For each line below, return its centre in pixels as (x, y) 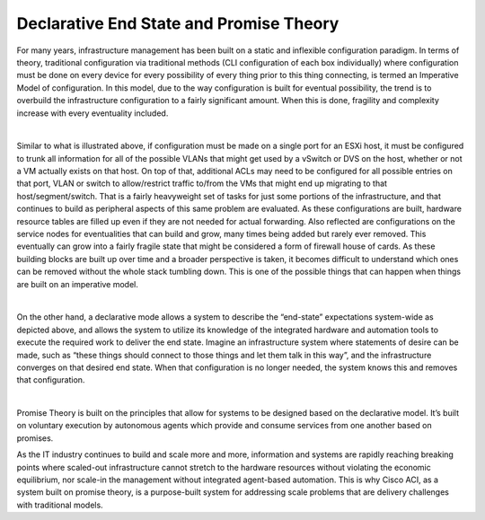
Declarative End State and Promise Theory (178, 23)
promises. (35, 438)
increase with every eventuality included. (93, 113)
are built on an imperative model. (78, 284)
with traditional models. (60, 505)
